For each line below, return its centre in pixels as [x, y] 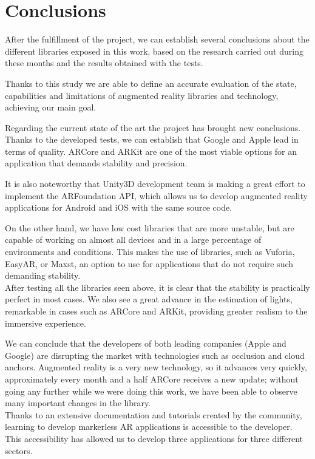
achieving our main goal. [51, 107]
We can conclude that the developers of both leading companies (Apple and [146, 343]
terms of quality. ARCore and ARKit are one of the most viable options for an [151, 151]
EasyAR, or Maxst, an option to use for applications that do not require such [149, 263]
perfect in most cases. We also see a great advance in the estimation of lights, [149, 299]
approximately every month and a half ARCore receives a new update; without [152, 379]
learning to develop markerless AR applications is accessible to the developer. [149, 427]
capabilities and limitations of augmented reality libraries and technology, [142, 95]
